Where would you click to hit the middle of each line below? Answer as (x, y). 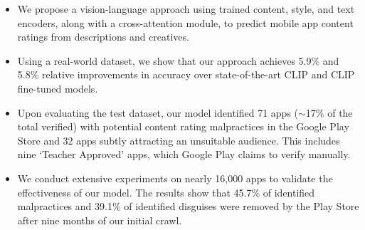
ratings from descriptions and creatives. (103, 37)
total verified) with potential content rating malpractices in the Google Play (183, 126)
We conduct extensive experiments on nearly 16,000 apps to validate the (175, 178)
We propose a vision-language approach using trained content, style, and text (186, 9)
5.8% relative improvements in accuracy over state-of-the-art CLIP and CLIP (186, 74)
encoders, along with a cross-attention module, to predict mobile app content (185, 22)
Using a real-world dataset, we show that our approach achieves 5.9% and (178, 60)
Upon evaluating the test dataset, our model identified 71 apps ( (158, 112)
